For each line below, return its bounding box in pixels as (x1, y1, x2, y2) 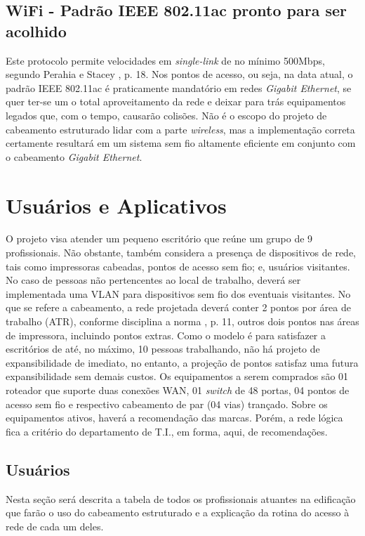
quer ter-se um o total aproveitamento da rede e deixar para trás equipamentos (6, 94, 346, 109)
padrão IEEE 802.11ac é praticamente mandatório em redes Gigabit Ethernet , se (6, 80, 352, 95)
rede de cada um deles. (6, 518, 104, 533)
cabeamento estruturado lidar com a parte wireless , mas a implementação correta (6, 122, 355, 136)
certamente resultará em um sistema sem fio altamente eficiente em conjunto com (6, 136, 356, 150)
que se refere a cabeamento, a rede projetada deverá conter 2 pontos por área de (6, 300, 351, 315)
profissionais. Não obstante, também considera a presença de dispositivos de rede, (6, 245, 356, 260)
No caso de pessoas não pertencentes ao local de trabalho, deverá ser (6, 273, 301, 287)
